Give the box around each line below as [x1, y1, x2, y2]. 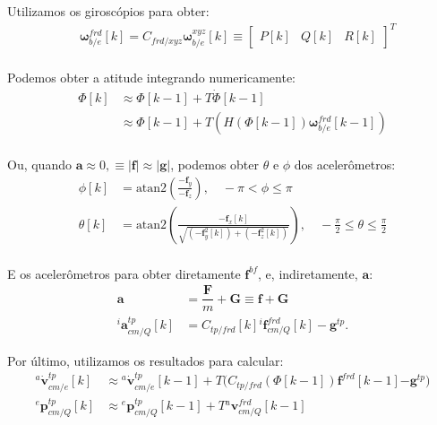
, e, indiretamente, [258, 264, 358, 282]
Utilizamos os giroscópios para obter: [7, 2, 210, 20]
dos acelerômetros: [294, 155, 396, 174]
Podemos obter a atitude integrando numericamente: [7, 68, 296, 87]
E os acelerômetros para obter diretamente [7, 264, 241, 282]
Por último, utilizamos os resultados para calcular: [7, 351, 284, 369]
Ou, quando [7, 155, 72, 174]
